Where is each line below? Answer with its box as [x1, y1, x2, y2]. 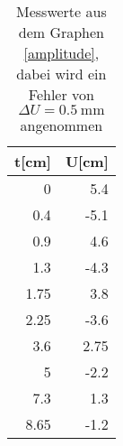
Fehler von [28, 84, 94, 105]
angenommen [20, 115, 103, 135]
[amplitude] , [23, 42, 100, 63]
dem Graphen [18, 22, 105, 42]
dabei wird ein [16, 63, 107, 84]
